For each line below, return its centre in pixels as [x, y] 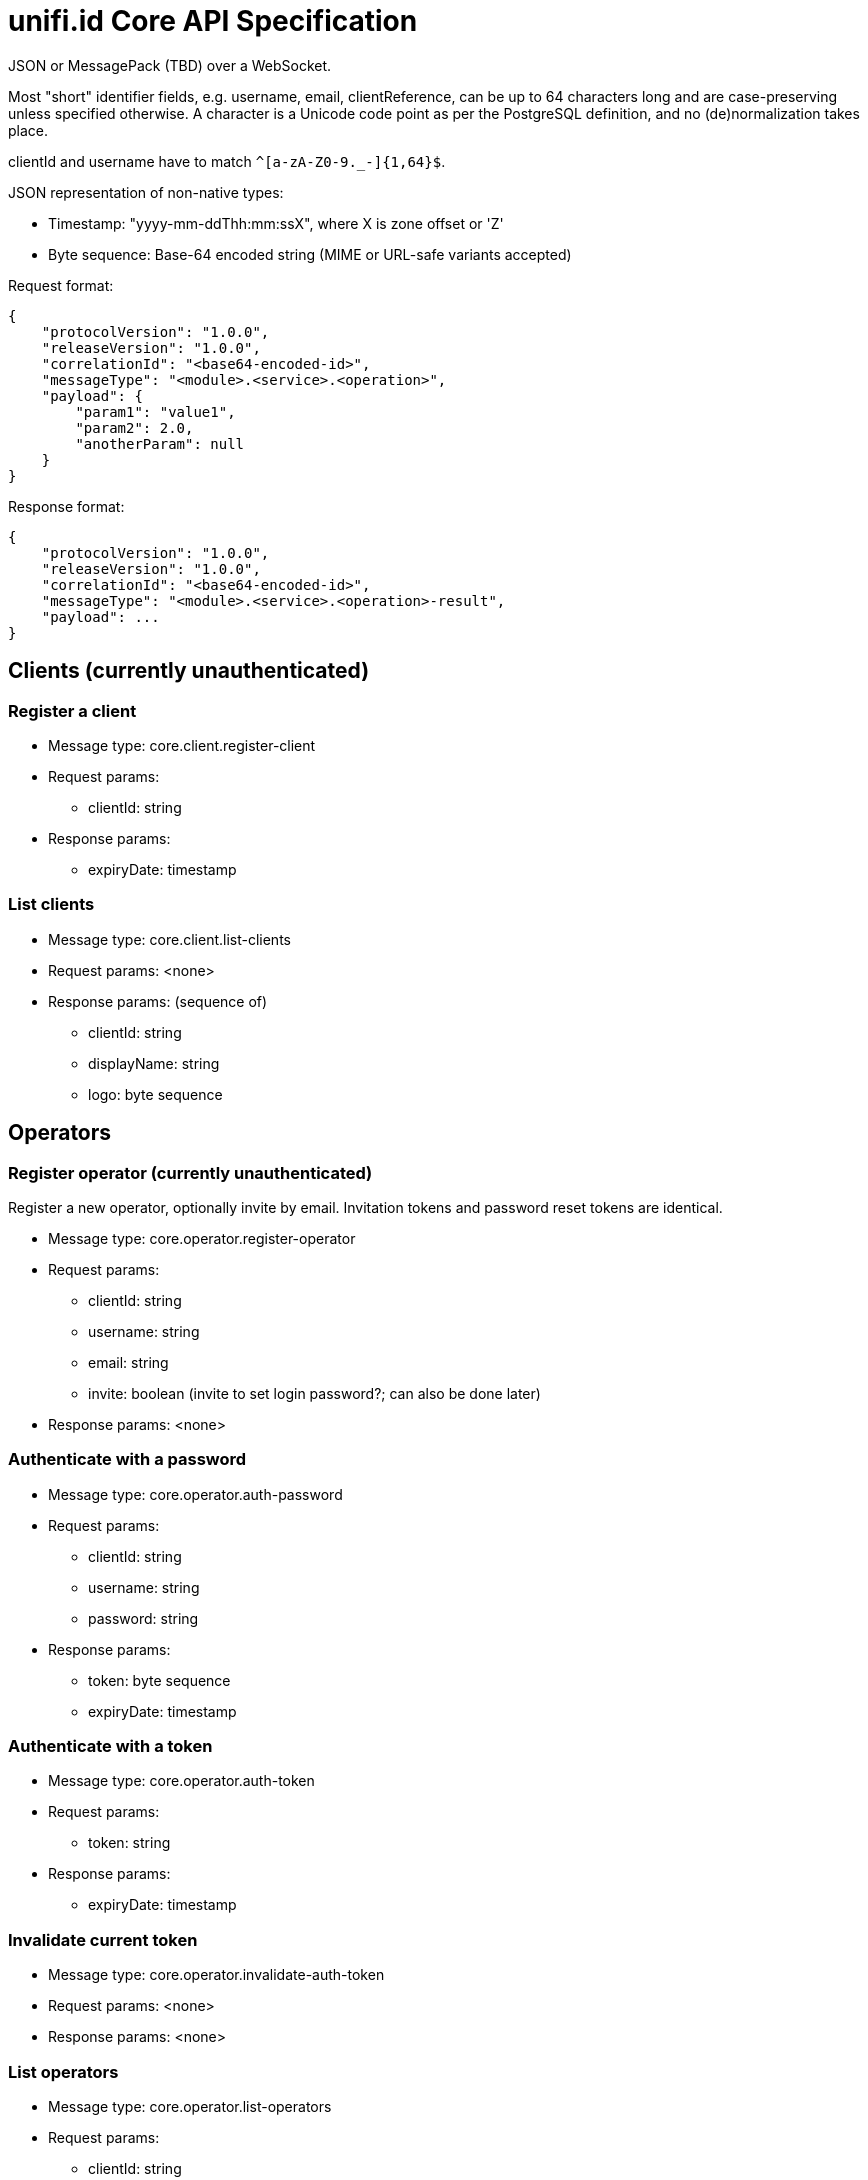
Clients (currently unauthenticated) [189, 671]
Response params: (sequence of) [158, 1001]
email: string [128, 1362]
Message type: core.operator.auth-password [195, 1494]
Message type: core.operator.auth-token [181, 1781]
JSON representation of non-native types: [146, 192]
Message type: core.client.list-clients [169, 939]
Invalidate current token [103, 1939]
